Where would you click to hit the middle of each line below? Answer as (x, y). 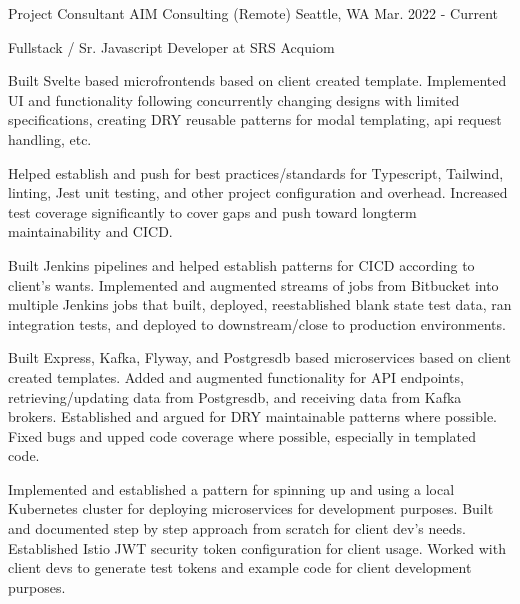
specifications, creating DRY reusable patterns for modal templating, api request (255, 119)
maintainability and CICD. (90, 231)
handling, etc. (50, 138)
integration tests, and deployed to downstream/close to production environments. (257, 323)
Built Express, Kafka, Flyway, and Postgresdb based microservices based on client (259, 357)
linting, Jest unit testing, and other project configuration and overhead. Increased (258, 192)
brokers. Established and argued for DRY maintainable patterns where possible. (252, 416)
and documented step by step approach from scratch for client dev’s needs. (237, 528)
